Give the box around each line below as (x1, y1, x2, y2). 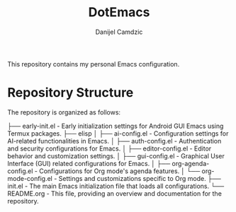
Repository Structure (7, 85, 134, 101)
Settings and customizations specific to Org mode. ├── (58, 174, 221, 182)
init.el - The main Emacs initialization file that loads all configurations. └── (7, 182, 225, 190)
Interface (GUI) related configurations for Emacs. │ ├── (7, 159, 171, 167)
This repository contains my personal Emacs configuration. (7, 59, 180, 68)
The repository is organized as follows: (7, 107, 121, 117)
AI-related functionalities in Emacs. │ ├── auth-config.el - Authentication (7, 136, 222, 145)
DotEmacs (88, 4, 150, 20)
